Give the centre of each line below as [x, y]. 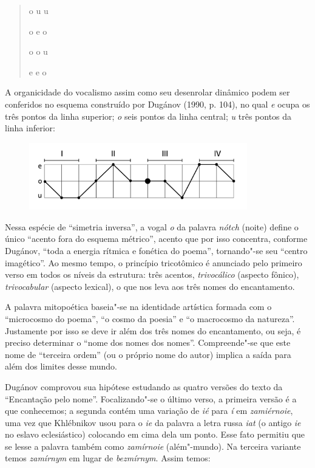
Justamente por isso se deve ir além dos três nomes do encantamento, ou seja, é [153, 330]
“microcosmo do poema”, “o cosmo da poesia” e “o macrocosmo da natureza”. [150, 318]
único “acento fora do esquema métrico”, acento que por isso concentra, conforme [156, 239]
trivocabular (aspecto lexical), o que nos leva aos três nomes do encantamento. [150, 286]
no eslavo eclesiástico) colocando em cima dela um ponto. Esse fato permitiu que [155, 434]
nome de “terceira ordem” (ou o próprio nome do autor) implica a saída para [148, 354]
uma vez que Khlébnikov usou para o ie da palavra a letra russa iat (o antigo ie [153, 422]
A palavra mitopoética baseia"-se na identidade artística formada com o [138, 307]
